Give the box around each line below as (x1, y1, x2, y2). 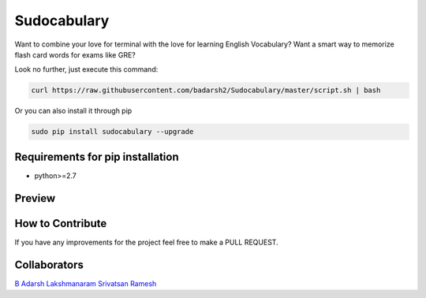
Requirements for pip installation (14, 150, 179, 163)
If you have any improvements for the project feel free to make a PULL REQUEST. (14, 237, 279, 247)
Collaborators (14, 258, 84, 271)
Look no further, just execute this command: (14, 65, 159, 74)
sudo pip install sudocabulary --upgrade (31, 127, 194, 136)
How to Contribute (14, 217, 107, 230)
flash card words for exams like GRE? (14, 50, 136, 59)
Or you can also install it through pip (14, 106, 133, 116)
